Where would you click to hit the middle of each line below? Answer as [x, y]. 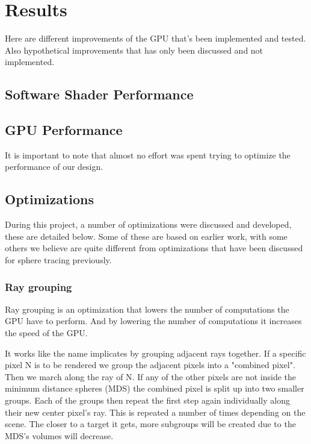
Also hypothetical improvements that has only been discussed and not [134, 50]
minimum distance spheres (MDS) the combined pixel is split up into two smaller [155, 388]
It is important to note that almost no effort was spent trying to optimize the [148, 155]
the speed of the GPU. [46, 333]
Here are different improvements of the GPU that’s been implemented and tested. [155, 38]
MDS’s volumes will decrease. [59, 435]
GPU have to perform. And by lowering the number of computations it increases [153, 321]
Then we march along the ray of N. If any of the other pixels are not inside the [151, 376]
